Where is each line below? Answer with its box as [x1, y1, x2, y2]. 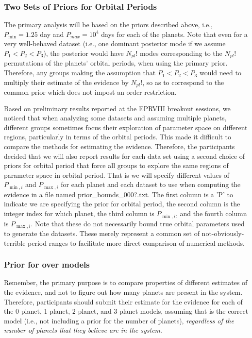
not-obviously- [202, 228, 244, 238]
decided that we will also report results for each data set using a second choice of [4, 151, 245, 161]
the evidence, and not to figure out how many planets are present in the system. [4, 287, 243, 297]
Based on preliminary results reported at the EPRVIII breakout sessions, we [4, 103, 231, 113]
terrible [4, 237, 26, 248]
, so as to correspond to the [142, 77, 224, 87]
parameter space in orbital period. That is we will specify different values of [4, 169, 230, 180]
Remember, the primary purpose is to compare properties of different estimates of [4, 277, 248, 287]
